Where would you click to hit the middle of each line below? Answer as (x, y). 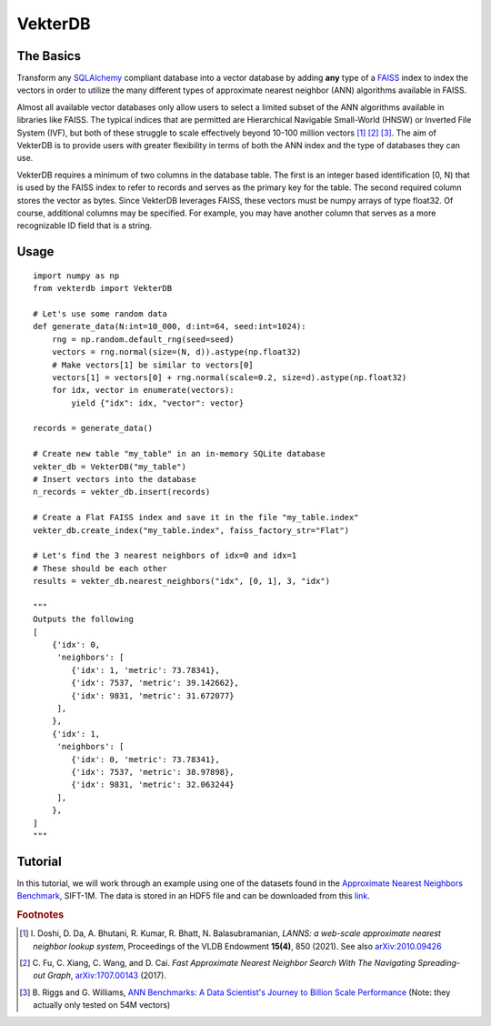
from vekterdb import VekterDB (103, 288)
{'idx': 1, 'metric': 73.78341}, (145, 670)
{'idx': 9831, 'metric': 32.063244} (153, 785)
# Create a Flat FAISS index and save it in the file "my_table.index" (196, 518)
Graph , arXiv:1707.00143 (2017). (107, 976)
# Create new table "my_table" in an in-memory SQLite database (180, 454)
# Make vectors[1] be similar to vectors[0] (152, 365)
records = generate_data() (93, 428)
